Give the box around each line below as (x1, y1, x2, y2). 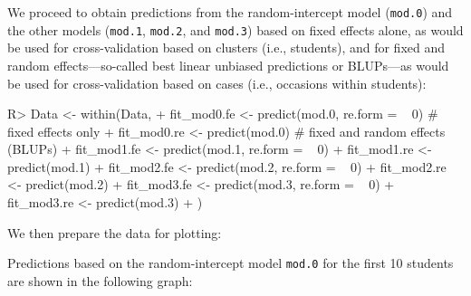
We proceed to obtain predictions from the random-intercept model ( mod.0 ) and (7, 3, 453, 21)
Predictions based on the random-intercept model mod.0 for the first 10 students (7, 253, 454, 272)
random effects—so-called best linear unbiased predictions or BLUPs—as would (7, 55, 449, 74)
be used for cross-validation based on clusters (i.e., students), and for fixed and (7, 38, 446, 57)
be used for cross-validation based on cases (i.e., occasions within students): (7, 73, 427, 92)
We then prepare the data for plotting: (7, 223, 222, 242)
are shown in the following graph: (7, 271, 193, 290)
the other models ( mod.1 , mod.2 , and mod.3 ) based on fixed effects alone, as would (7, 20, 464, 39)
